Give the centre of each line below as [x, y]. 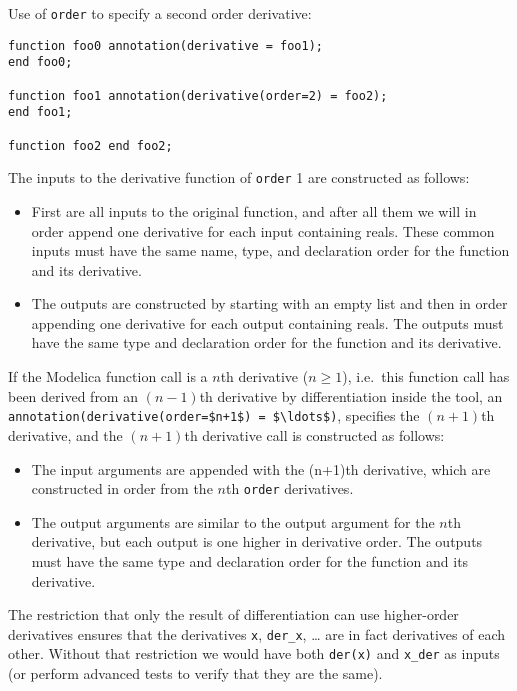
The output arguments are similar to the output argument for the [233, 521]
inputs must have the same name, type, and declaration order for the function [270, 250]
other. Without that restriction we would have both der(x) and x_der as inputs [254, 653]
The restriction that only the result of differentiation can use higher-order [233, 614]
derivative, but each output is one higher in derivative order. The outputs [257, 541]
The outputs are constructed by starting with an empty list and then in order [269, 303]
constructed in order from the [122, 488]
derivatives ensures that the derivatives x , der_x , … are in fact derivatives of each [257, 633]
